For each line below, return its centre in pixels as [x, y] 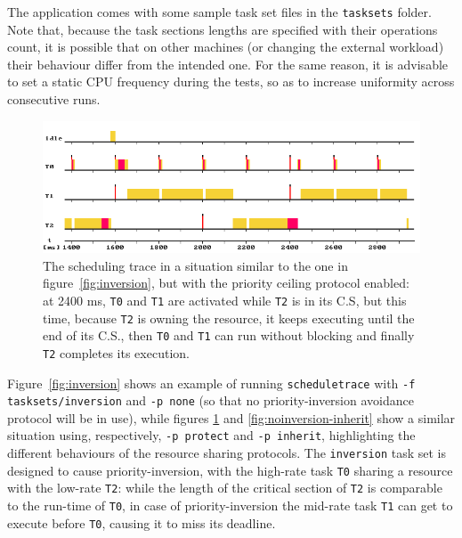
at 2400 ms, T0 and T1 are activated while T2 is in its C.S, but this [225, 300]
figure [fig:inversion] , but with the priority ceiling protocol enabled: [226, 283]
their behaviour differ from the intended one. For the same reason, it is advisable [228, 64]
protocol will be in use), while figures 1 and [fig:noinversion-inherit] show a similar [231, 417]
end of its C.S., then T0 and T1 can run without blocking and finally [229, 335]
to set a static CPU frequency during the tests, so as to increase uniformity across [231, 82]
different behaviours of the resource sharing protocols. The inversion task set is [227, 453]
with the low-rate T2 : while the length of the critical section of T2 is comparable [225, 488]
